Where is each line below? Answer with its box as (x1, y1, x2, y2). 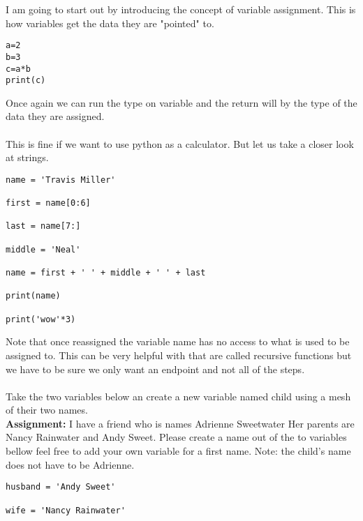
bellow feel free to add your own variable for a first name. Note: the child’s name (6, 444, 351, 458)
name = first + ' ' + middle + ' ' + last (6, 268, 206, 278)
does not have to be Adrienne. (6, 457, 135, 471)
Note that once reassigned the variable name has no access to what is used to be (6, 334, 350, 349)
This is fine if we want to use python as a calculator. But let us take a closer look (6, 136, 354, 151)
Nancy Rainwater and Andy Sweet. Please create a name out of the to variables (6, 430, 347, 444)
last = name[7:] (6, 221, 81, 232)
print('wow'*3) (6, 314, 76, 324)
